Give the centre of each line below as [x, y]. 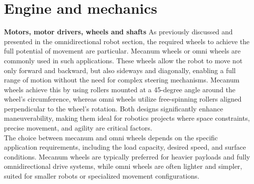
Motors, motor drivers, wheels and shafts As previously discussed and [118, 32]
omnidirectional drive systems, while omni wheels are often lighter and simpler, [123, 166]
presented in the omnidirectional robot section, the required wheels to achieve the [127, 41]
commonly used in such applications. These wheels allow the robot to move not [123, 60]
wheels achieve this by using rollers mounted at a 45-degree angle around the [120, 89]
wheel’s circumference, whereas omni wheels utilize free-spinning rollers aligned [123, 99]
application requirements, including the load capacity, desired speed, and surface [125, 147]
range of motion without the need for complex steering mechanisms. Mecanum [122, 80]
